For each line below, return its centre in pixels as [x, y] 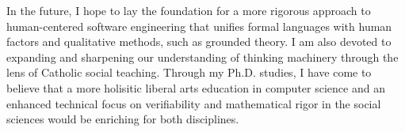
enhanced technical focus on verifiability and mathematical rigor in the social [194, 103]
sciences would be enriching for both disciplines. [123, 119]
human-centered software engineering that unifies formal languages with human [199, 26]
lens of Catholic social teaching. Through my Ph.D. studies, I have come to [189, 72]
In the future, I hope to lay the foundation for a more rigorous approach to [189, 10]
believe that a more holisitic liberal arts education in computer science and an [196, 87]
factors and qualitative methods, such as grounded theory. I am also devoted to [199, 41]
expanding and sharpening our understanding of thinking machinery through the [202, 57]
